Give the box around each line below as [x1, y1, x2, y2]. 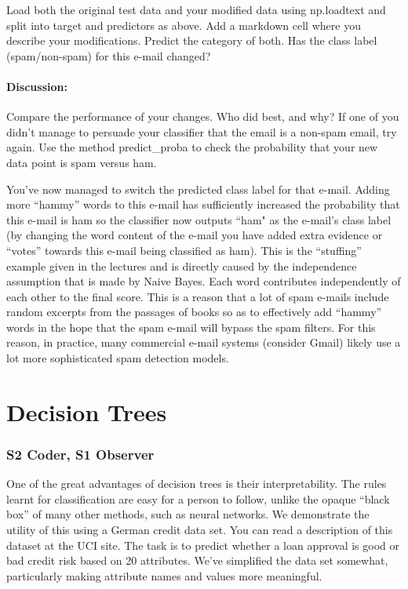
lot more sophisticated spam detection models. [6, 350, 229, 366]
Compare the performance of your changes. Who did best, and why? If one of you [6, 108, 399, 125]
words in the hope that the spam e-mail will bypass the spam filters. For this [6, 318, 376, 335]
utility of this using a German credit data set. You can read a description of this [6, 522, 393, 538]
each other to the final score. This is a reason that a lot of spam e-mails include [6, 288, 389, 304]
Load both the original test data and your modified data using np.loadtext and [6, 2, 386, 17]
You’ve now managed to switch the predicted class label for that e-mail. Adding [6, 180, 390, 197]
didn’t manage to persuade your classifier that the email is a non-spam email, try [6, 123, 397, 140]
